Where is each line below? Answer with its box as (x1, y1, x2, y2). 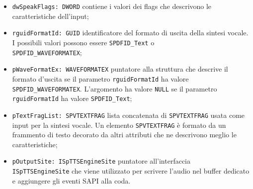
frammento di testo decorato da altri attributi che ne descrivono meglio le (12, 129, 237, 140)
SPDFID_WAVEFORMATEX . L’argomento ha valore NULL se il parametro (12, 83, 217, 94)
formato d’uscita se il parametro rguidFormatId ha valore (12, 73, 189, 84)
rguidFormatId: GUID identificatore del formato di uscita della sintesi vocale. (12, 27, 249, 38)
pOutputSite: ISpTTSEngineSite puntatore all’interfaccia (12, 156, 191, 166)
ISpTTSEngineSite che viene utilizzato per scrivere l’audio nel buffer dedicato (12, 166, 250, 176)
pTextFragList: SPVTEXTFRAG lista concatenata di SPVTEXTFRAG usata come (12, 109, 245, 120)
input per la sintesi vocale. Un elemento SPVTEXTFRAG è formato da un (12, 119, 226, 130)
